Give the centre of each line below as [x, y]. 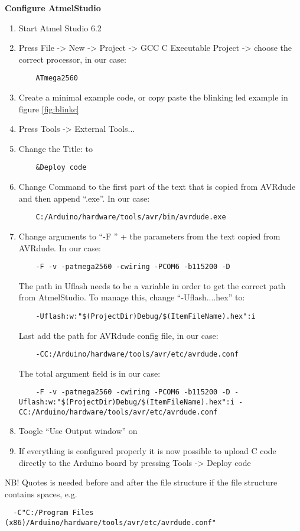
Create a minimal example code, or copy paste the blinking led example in [153, 97]
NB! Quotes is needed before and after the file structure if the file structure [141, 482]
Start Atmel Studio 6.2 [60, 27]
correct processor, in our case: [72, 59]
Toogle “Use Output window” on [78, 431]
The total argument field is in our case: [89, 373]
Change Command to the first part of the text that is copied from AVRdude [157, 187]
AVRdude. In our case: [60, 247]
